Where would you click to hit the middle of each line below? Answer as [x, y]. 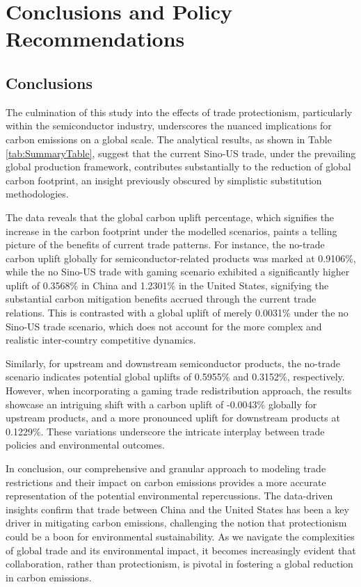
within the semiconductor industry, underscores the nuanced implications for [169, 126]
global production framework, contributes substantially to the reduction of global [178, 167]
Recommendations [95, 39]
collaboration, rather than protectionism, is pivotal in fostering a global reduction [179, 564]
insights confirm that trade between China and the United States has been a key [177, 509]
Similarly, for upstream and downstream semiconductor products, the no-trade [173, 363]
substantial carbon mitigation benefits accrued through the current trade [161, 299]
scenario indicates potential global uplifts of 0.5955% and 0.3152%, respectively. [175, 377]
